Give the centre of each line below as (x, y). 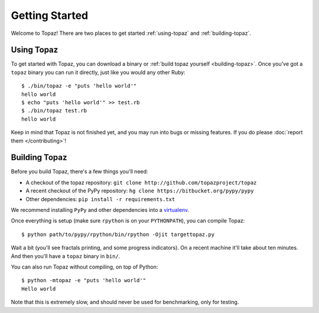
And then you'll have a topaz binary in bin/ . (66, 256)
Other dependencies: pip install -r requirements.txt (100, 199)
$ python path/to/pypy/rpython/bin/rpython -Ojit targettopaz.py (118, 234)
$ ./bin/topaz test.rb (54, 111)
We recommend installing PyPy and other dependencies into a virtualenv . (100, 210)
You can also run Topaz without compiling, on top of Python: (84, 267)
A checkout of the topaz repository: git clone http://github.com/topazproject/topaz (141, 182)
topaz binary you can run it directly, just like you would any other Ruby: (98, 72)
